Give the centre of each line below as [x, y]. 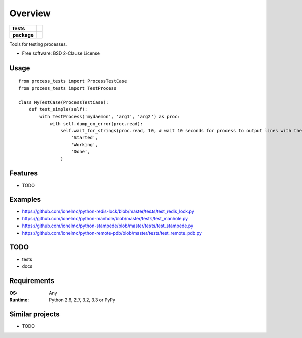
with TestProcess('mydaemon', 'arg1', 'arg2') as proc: [110, 117]
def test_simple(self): [58, 109]
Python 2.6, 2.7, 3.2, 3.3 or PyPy [82, 300]
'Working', [85, 145]
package [23, 35]
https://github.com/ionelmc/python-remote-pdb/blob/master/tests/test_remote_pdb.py [112, 233]
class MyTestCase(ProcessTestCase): [63, 102]
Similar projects [34, 315]
